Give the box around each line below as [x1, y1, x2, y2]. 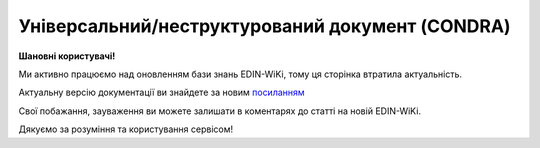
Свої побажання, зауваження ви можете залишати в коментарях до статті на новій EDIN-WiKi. [18, 105, 422, 117]
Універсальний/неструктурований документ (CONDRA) [18, 15, 511, 37]
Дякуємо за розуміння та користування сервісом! [18, 123, 234, 135]
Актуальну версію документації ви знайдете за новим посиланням [18, 86, 305, 99]
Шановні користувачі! [18, 50, 116, 62]
